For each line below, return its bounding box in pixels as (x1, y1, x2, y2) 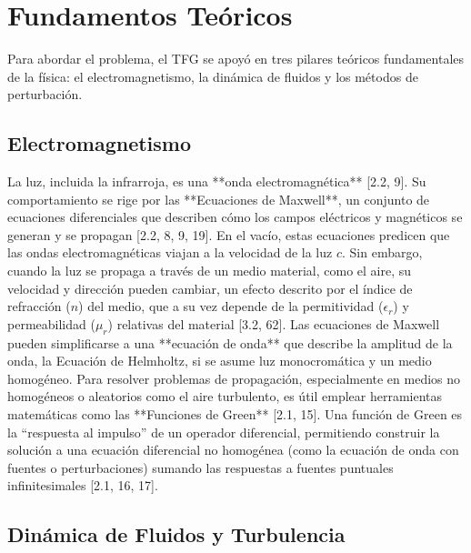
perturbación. (7, 85, 83, 104)
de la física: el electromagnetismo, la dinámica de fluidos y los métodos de (7, 66, 418, 85)
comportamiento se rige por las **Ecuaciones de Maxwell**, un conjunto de (7, 189, 430, 208)
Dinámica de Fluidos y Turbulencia (7, 520, 346, 548)
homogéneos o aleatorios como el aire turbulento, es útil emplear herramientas (7, 387, 443, 406)
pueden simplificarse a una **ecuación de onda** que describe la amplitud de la (7, 333, 453, 352)
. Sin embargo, (341, 243, 423, 262)
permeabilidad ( (7, 314, 95, 333)
